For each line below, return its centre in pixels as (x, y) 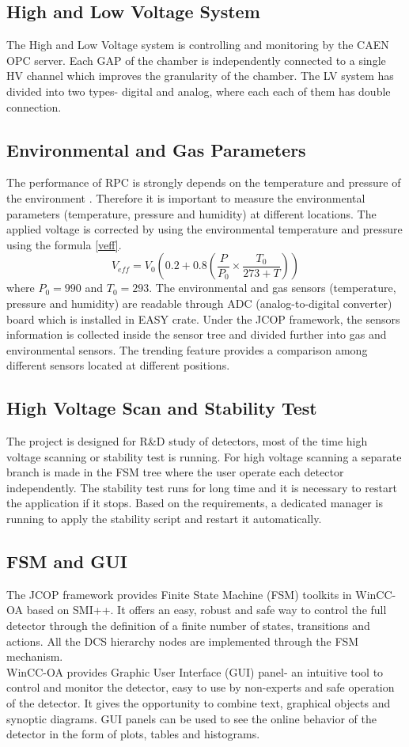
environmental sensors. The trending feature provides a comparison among (187, 349)
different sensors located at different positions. (118, 365)
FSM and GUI (67, 561)
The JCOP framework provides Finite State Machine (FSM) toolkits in (179, 594)
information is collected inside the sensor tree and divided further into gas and (197, 334)
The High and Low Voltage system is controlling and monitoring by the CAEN (198, 45)
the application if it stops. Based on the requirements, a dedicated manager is (195, 503)
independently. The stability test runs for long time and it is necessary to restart (202, 487)
